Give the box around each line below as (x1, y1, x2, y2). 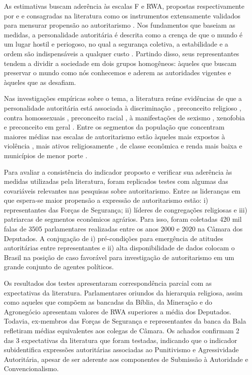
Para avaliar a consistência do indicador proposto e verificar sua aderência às (4, 166, 232, 177)
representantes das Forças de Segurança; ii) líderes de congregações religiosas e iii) (4, 204, 248, 214)
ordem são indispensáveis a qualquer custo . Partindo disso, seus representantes (4, 48, 239, 58)
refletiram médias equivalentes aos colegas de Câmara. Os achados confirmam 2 (4, 326, 239, 335)
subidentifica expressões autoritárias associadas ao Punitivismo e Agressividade (4, 344, 239, 355)
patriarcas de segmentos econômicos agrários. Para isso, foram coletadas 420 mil (4, 214, 242, 224)
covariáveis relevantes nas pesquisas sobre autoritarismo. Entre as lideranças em (4, 185, 241, 196)
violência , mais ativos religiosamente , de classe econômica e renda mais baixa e (4, 141, 242, 151)
